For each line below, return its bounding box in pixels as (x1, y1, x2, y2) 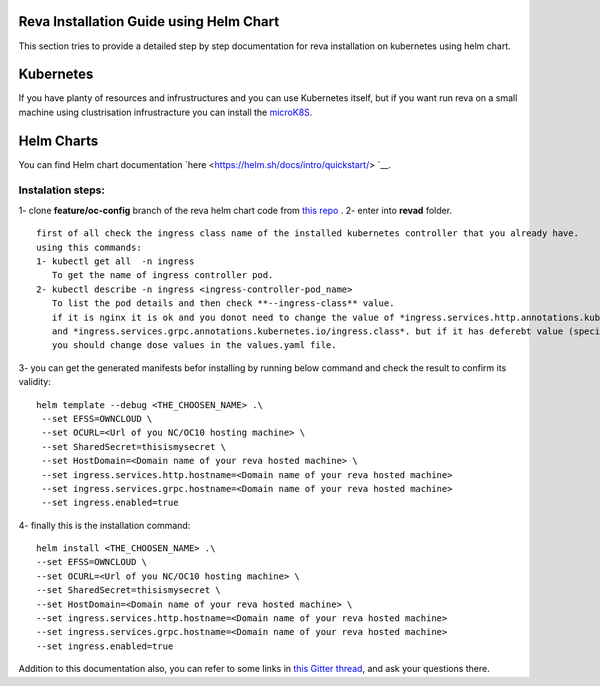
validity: (18, 376, 52, 388)
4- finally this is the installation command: (18, 519, 191, 531)
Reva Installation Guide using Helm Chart (18, 13, 280, 30)
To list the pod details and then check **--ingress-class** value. (51, 298, 395, 309)
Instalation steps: (18, 183, 105, 197)
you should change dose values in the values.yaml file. (51, 340, 337, 351)
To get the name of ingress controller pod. (51, 270, 274, 281)
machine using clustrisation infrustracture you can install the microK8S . (18, 106, 313, 118)
